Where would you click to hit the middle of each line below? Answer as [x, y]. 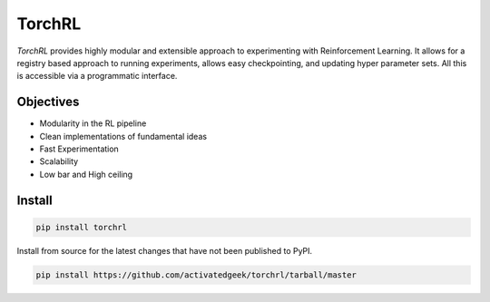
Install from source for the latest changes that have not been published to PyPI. [165, 250]
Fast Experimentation [79, 149]
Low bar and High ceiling [86, 174]
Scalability [59, 161]
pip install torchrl [81, 227]
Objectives [48, 102]
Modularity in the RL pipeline [93, 123]
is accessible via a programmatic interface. [97, 76]
